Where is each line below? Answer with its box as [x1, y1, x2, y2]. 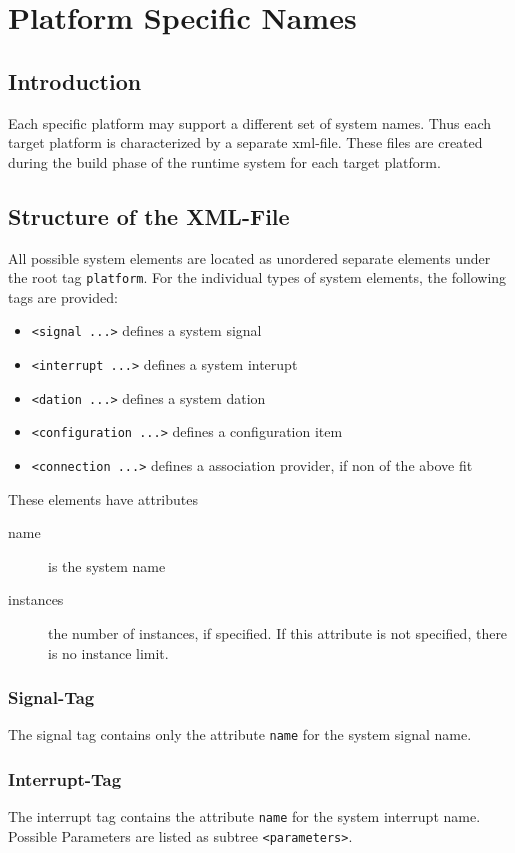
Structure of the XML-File [8, 200, 290, 231]
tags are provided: [8, 286, 118, 307]
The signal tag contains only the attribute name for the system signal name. [8, 724, 472, 745]
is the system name [48, 555, 166, 576]
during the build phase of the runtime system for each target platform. [8, 151, 441, 172]
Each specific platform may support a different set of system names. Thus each [8, 112, 492, 133]
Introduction [8, 65, 142, 96]
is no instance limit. [48, 642, 169, 663]
